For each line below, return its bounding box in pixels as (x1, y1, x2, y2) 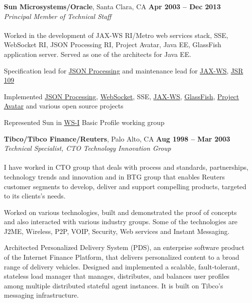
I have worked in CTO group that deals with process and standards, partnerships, (4, 162, 249, 172)
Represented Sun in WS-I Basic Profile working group (4, 117, 164, 127)
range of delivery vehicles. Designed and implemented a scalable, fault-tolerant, (4, 261, 240, 271)
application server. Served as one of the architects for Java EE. (4, 49, 191, 59)
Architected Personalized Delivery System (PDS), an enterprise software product (4, 242, 245, 252)
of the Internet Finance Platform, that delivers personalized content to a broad (4, 252, 239, 262)
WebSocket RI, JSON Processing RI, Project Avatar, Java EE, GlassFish (4, 39, 221, 50)
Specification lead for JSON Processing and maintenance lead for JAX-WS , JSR (4, 65, 243, 75)
